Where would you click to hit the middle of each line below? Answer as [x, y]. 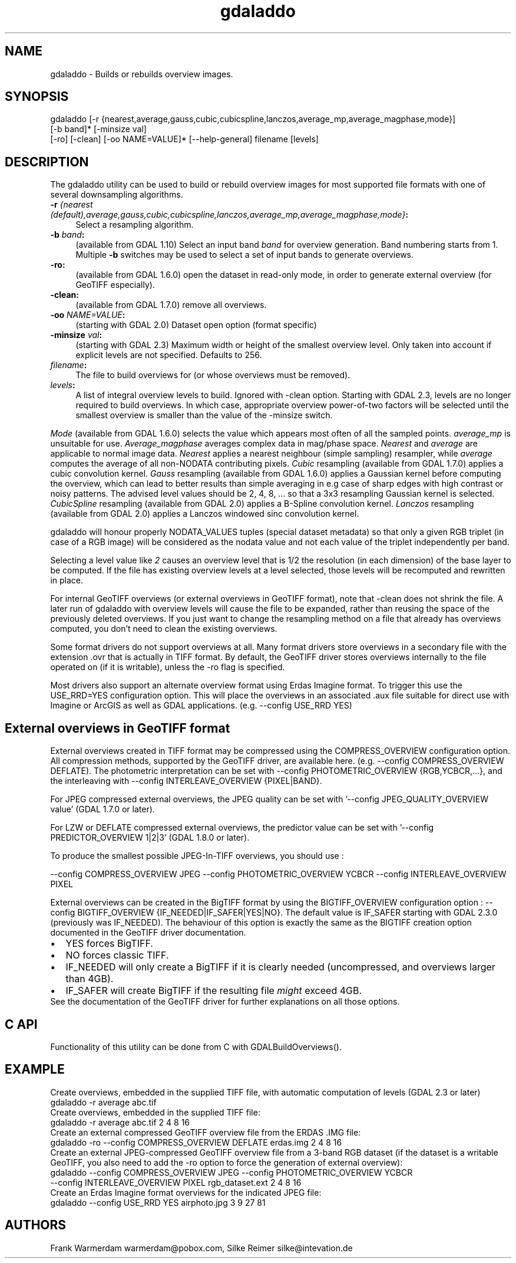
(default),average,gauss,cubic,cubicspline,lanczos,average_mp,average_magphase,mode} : [229, 215]
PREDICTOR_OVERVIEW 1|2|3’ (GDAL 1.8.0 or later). [150, 838]
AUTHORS [36, 1225]
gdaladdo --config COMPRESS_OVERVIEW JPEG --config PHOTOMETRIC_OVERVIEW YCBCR [231, 1172]
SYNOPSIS [37, 97]
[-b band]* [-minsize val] [98, 129]
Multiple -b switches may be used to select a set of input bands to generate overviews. [245, 255]
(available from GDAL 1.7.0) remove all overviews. [171, 305]
